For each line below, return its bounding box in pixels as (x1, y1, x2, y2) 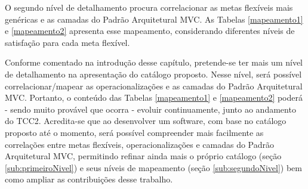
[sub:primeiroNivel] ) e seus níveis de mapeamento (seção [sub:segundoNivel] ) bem (5, 161, 302, 173)
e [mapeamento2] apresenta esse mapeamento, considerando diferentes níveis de (5, 24, 295, 37)
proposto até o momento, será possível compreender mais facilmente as (5, 126, 264, 138)
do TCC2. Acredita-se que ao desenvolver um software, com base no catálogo (5, 114, 287, 127)
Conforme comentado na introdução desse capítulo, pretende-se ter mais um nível (5, 56, 303, 69)
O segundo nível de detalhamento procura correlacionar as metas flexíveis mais (5, 1, 293, 13)
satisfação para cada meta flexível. (5, 36, 130, 48)
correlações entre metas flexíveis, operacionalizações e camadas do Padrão (5, 138, 275, 150)
